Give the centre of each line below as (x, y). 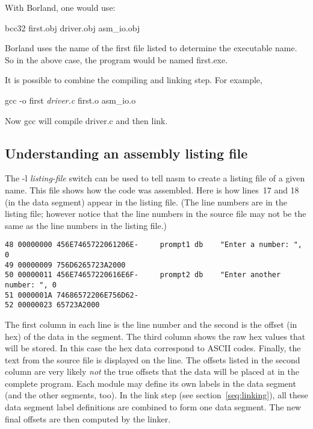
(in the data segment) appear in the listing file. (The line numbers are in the (146, 202)
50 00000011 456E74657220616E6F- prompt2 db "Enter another (143, 275)
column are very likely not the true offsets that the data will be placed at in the (152, 371)
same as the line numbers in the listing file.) (86, 225)
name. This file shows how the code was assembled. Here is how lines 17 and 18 (152, 189)
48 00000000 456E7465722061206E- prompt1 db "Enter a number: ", (153, 245)
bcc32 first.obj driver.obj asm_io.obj (73, 27)
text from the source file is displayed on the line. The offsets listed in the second (153, 359)
